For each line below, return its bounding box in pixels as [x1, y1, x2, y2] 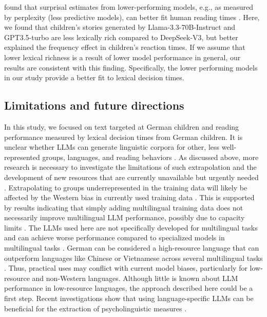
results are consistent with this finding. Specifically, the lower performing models [4, 62, 258, 73]
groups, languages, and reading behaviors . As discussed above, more [42, 151, 259, 162]
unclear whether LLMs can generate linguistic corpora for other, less [4, 142, 220, 152]
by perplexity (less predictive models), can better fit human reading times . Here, [4, 11, 260, 22]
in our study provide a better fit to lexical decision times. [4, 72, 184, 83]
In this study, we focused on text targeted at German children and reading [4, 121, 239, 132]
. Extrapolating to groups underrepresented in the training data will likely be [4, 182, 247, 192]
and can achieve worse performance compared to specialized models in [4, 232, 225, 243]
